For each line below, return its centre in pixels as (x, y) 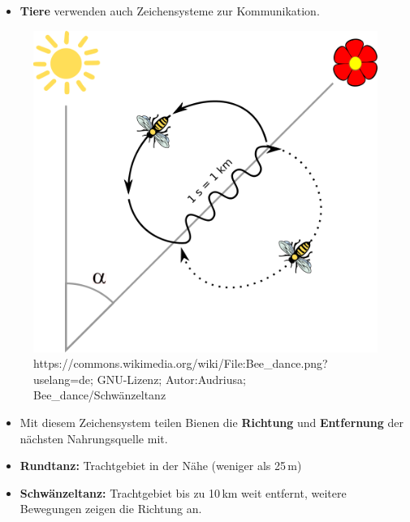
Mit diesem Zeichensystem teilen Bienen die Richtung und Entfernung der (211, 422)
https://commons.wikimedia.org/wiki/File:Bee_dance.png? (181, 363)
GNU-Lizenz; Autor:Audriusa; (171, 379)
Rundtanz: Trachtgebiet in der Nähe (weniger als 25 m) (161, 466)
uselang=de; (63, 379)
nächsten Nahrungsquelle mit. (94, 438)
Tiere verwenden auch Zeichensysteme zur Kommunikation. (170, 11)
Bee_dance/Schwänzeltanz (100, 395)
